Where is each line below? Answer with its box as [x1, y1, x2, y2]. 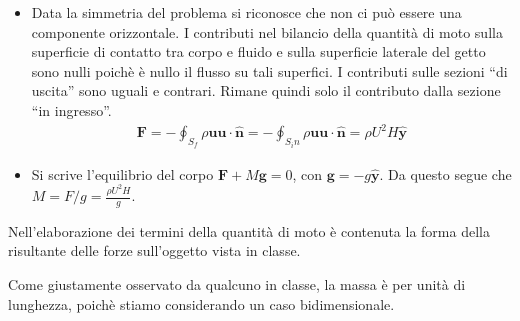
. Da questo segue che [379, 163, 512, 184]
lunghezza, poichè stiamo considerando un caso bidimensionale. [8, 293, 395, 314]
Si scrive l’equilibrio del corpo [31, 163, 214, 184]
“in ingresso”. [31, 99, 112, 120]
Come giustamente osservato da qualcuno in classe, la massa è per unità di [8, 274, 466, 295]
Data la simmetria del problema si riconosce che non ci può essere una [31, 2, 462, 22]
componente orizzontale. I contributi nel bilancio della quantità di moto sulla [31, 21, 503, 42]
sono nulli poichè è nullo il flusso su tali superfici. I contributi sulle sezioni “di [31, 60, 508, 81]
